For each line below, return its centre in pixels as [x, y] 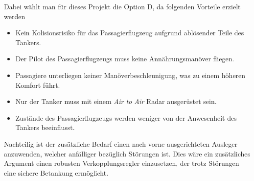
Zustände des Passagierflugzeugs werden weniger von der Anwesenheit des [126, 117]
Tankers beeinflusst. [45, 127]
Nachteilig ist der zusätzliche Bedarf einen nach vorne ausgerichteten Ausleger [121, 143]
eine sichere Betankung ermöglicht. [56, 172]
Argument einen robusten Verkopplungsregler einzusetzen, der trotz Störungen [122, 163]
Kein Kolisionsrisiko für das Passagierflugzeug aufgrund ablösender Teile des [130, 33]
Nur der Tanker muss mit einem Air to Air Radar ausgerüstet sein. [116, 101]
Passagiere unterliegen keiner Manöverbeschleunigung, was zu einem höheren [130, 75]
